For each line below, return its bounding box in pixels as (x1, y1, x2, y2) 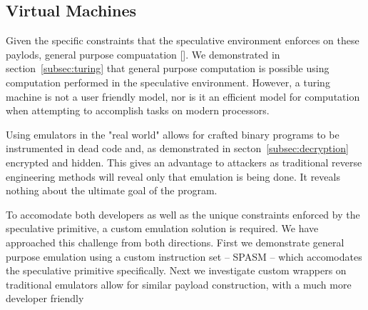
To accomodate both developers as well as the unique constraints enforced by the (6, 206, 360, 221)
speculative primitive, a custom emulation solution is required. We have (6, 221, 319, 236)
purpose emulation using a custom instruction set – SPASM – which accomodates (6, 249, 362, 264)
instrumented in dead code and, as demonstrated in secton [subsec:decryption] (6, 141, 349, 156)
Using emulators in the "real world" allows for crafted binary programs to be (6, 126, 339, 141)
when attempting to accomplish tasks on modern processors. (6, 103, 270, 118)
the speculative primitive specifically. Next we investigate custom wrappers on (6, 263, 347, 278)
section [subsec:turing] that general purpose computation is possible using (6, 61, 329, 76)
